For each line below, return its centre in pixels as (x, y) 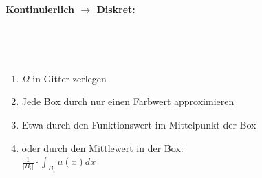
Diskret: (116, 9)
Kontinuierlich (40, 9)
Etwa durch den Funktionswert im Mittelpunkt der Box (139, 124)
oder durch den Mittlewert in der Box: (102, 147)
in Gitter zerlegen (69, 78)
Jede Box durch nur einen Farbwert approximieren (128, 101)
